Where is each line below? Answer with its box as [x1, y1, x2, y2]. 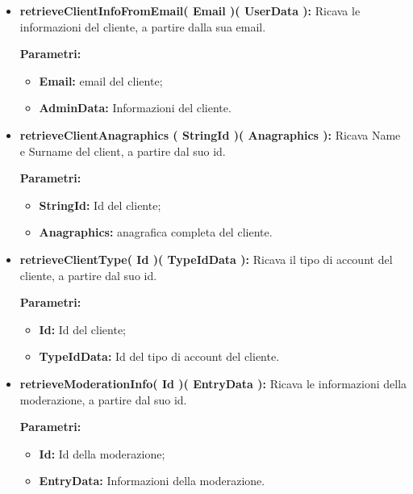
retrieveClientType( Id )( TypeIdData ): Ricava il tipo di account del [19, 250, 393, 267]
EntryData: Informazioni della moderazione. [39, 472, 265, 489]
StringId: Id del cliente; [39, 196, 161, 213]
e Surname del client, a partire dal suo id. [19, 142, 226, 159]
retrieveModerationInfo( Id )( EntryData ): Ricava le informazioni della [19, 375, 407, 391]
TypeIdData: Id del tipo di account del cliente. [39, 348, 280, 365]
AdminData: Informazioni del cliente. [39, 99, 232, 116]
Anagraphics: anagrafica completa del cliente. [39, 224, 273, 241]
